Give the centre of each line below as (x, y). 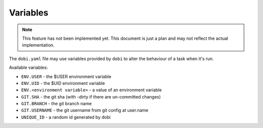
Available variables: (28, 67)
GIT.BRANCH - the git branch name (56, 104)
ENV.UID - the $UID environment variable (63, 83)
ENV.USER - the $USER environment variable (66, 76)
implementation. (38, 45)
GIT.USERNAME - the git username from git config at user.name (85, 110)
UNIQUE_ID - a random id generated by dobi (66, 117)
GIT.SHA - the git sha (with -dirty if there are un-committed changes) (91, 96)
